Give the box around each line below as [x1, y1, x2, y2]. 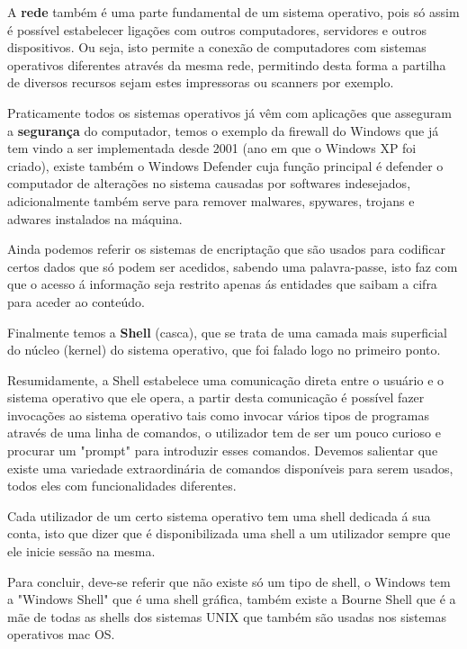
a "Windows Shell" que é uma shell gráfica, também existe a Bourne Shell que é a [7, 590, 456, 608]
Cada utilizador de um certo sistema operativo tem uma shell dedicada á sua [7, 506, 431, 525]
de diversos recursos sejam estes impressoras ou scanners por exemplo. [7, 73, 394, 92]
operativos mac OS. [7, 625, 115, 644]
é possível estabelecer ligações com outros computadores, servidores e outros [7, 20, 427, 39]
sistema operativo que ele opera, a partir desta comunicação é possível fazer [7, 388, 425, 407]
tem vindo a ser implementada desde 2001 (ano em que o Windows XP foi [7, 139, 417, 158]
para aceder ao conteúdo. [7, 292, 145, 311]
